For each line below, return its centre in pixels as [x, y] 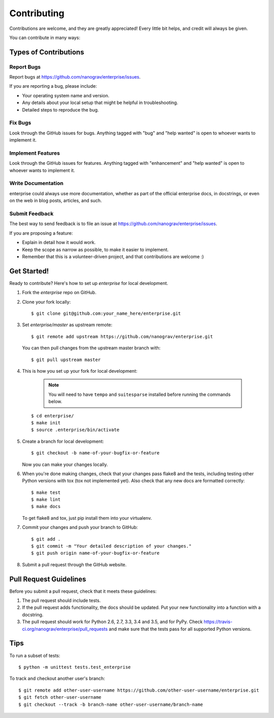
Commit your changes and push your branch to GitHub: [80, 527]
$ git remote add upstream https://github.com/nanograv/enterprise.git [122, 336]
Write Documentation [36, 184]
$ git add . [46, 539]
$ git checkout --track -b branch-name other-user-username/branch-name [111, 704]
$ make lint [46, 500]
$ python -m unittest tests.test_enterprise [75, 667]
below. [55, 402]
